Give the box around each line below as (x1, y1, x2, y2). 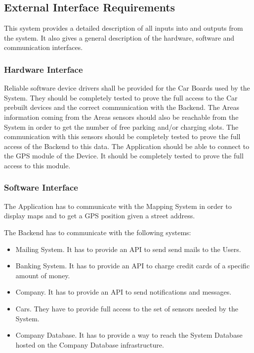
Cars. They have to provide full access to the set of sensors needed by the (15, 303, 238, 313)
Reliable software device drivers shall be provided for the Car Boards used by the (4, 83, 250, 93)
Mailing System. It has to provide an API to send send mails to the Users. (15, 244, 241, 254)
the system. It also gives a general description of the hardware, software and (4, 32, 235, 43)
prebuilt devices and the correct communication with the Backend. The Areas (4, 102, 240, 112)
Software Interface (4, 181, 78, 194)
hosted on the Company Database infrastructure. (15, 339, 164, 350)
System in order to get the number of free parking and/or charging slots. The (4, 121, 239, 132)
